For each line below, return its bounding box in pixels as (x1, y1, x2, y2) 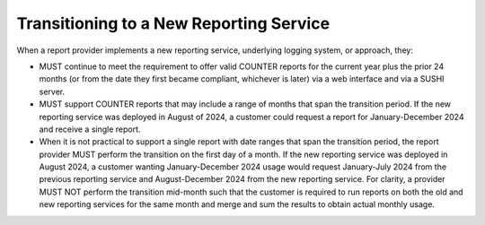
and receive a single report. (39, 124, 141, 134)
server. (39, 86, 66, 97)
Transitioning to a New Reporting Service (16, 13, 331, 33)
